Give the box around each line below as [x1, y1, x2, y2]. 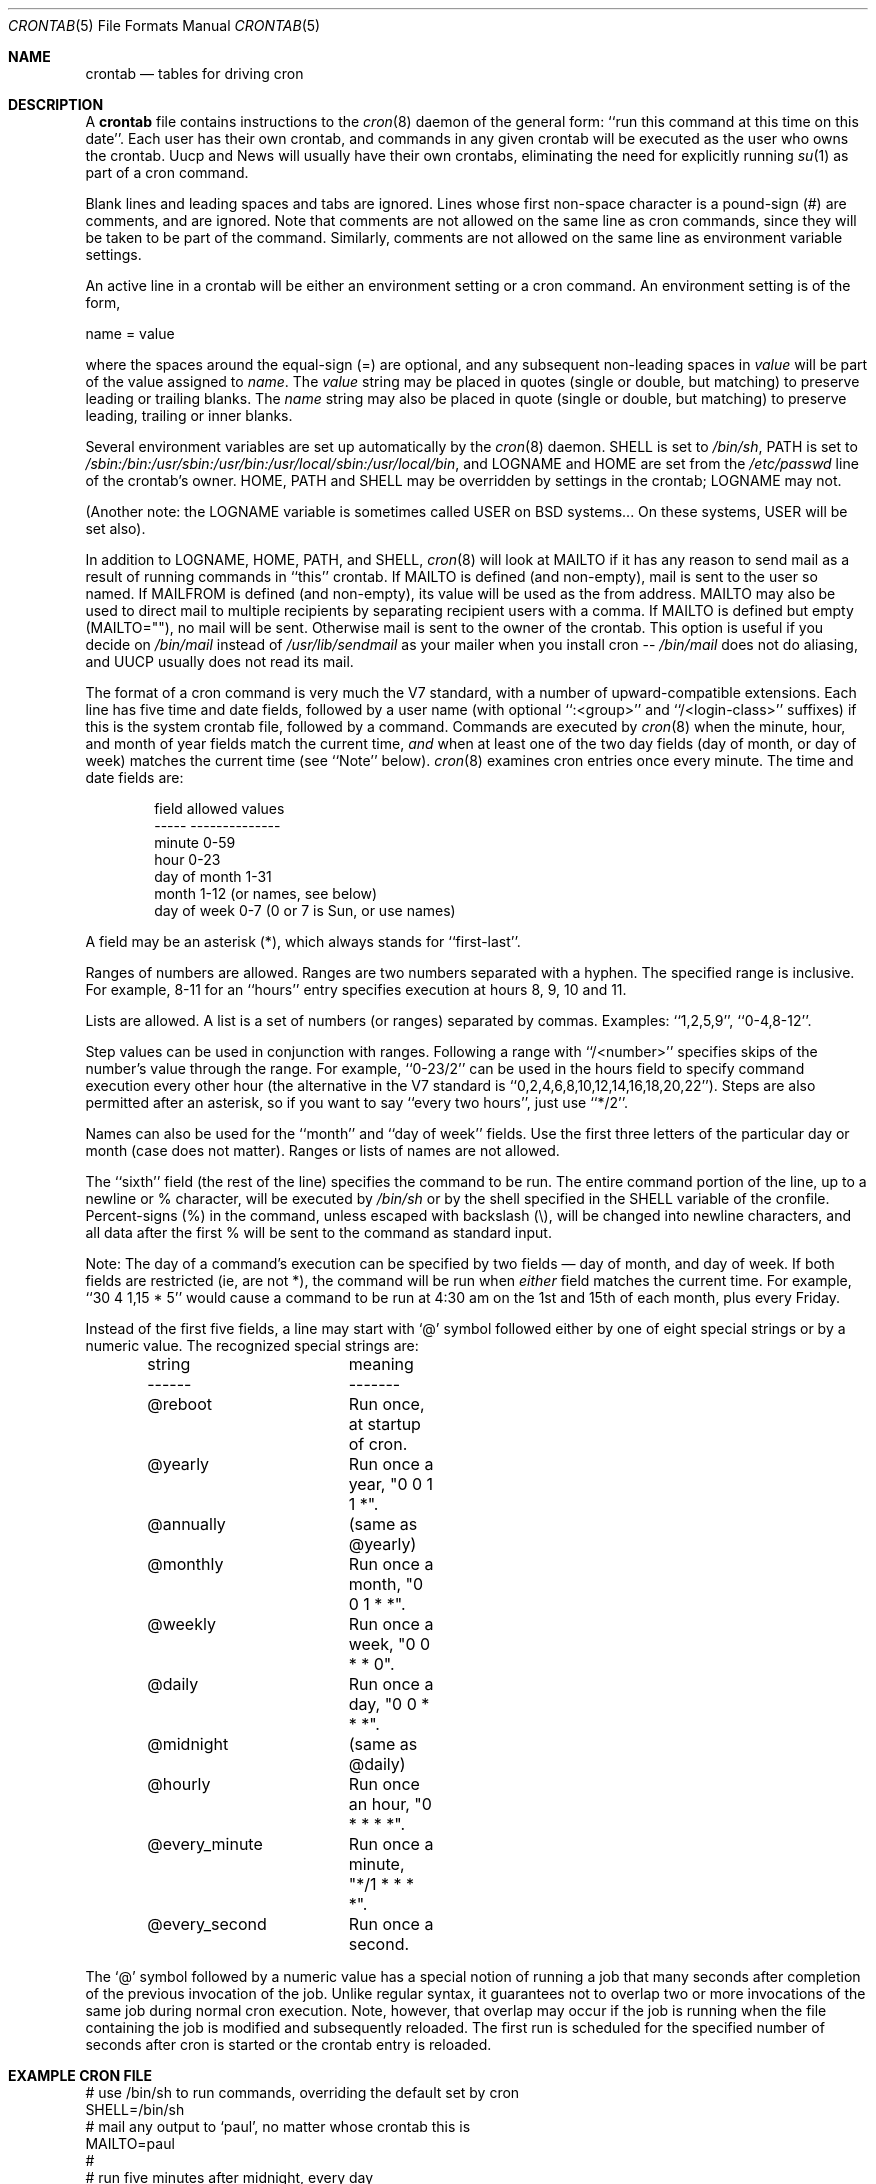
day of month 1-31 [154, 868, 272, 885]
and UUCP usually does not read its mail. [85, 653, 354, 670]
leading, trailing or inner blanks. [85, 407, 293, 424]
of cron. [348, 1434, 408, 1454]
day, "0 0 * [348, 1694, 430, 1714]
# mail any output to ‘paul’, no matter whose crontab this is [85, 2118, 471, 2135]
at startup [348, 1414, 421, 1434]
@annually [147, 1514, 226, 1534]
